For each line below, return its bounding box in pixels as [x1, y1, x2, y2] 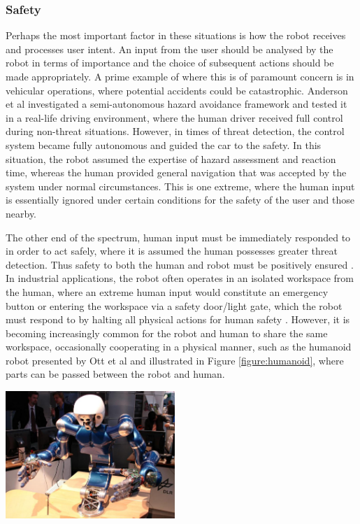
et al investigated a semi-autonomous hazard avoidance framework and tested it [6, 97, 347, 111]
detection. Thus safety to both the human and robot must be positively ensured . [6, 257, 354, 271]
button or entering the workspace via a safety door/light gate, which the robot [6, 298, 343, 313]
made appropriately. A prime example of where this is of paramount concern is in [6, 69, 354, 83]
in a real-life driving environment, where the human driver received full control [6, 110, 343, 125]
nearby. [6, 206, 37, 220]
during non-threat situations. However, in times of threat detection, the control [6, 124, 345, 139]
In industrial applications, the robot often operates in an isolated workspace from [6, 271, 354, 285]
